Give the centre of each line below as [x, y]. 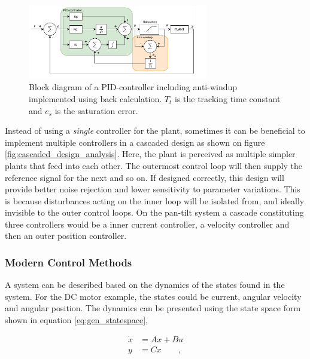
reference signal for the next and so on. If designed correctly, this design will [145, 177]
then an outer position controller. [66, 236]
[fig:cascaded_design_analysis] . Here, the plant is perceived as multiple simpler [150, 154]
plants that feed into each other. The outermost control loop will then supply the [154, 165]
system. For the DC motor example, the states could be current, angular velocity [153, 296]
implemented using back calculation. [95, 98]
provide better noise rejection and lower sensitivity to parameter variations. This [153, 189]
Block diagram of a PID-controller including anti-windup [133, 87]
